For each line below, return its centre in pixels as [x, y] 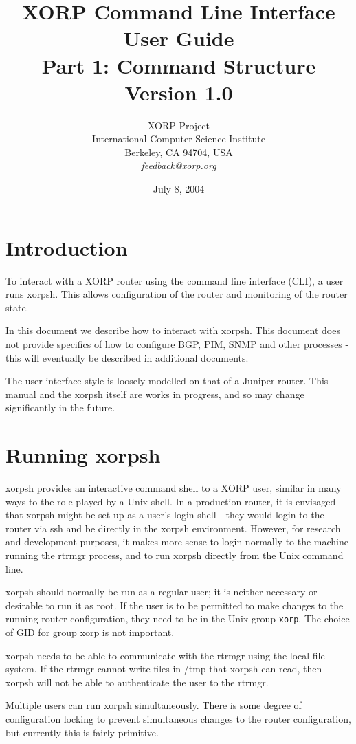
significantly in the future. [60, 407]
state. [17, 307]
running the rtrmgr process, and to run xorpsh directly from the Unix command [175, 555]
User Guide [179, 38]
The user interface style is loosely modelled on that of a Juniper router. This [167, 381]
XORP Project [179, 125]
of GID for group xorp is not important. [90, 632]
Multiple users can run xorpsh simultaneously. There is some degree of [154, 705]
